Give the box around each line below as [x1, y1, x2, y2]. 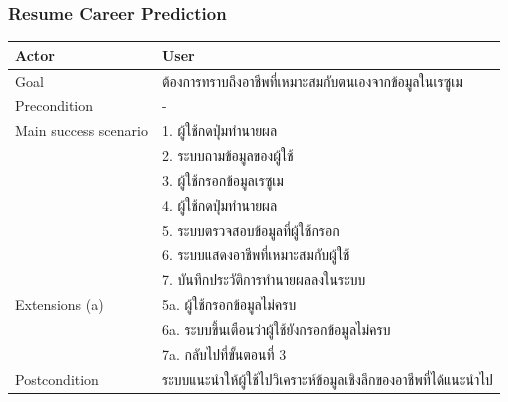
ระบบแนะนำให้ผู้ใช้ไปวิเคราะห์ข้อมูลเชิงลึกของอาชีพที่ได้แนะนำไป [161, 368, 493, 389]
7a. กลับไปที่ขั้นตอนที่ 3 [161, 343, 287, 364]
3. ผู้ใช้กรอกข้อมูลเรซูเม [161, 169, 284, 190]
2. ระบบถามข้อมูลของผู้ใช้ [161, 145, 294, 166]
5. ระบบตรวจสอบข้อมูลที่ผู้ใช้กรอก [161, 219, 340, 240]
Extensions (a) [15, 294, 104, 315]
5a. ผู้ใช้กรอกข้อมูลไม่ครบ [161, 294, 297, 315]
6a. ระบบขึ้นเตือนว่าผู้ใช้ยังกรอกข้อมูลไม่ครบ [161, 319, 391, 339]
